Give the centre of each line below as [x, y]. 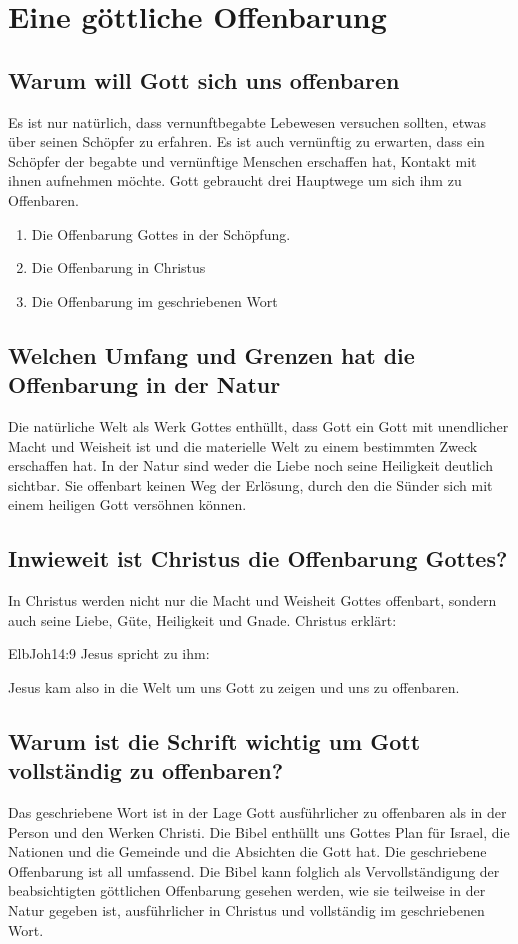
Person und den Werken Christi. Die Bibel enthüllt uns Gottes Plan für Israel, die [259, 831]
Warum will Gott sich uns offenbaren [204, 79]
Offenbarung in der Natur [144, 384]
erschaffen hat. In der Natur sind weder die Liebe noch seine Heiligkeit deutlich [251, 465]
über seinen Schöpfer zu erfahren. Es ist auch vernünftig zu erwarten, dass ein [246, 141]
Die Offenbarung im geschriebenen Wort [154, 300]
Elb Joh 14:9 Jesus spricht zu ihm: [109, 653]
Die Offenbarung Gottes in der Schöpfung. [161, 233]
